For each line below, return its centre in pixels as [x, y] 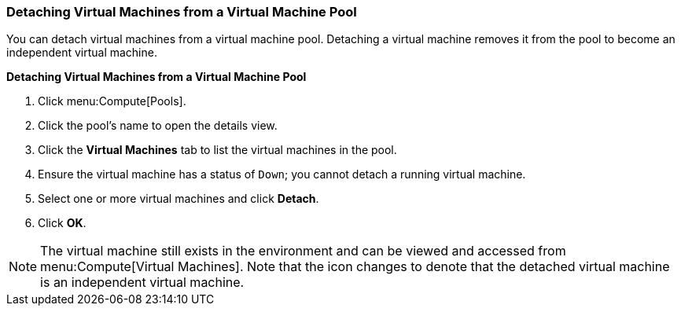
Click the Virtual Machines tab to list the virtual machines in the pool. [217, 150]
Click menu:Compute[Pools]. [112, 101]
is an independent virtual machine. [142, 283]
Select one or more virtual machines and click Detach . [179, 199]
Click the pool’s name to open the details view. [158, 126]
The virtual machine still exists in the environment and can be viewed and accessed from [303, 251]
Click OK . [62, 223]
